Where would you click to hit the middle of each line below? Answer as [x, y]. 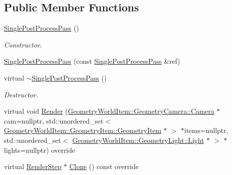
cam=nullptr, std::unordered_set [54, 120]
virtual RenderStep [33, 166]
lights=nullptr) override [40, 150]
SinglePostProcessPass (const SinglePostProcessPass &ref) [92, 61]
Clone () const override [104, 166]
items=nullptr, [206, 130]
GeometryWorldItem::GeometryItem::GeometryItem [83, 130]
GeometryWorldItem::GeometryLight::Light [138, 140]
